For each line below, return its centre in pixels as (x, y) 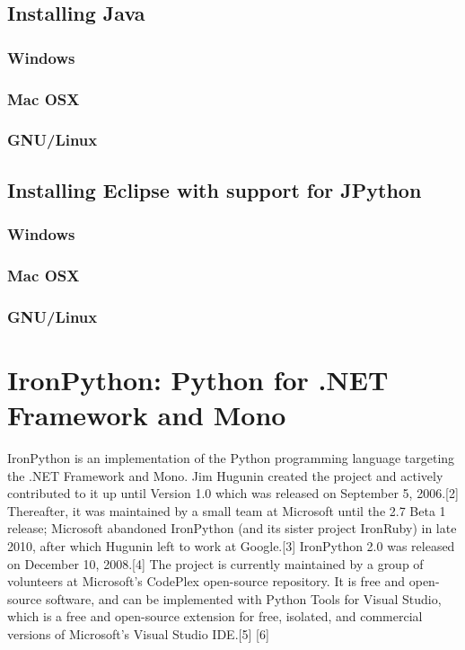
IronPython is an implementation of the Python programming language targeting (231, 457)
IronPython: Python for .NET (198, 379)
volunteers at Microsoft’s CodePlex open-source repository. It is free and (206, 581)
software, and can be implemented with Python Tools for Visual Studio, (243, 598)
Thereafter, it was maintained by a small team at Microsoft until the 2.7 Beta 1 (227, 510)
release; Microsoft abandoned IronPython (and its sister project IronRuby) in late (232, 528)
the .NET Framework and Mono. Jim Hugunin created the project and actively (225, 475)
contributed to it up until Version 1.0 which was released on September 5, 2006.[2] (233, 493)
